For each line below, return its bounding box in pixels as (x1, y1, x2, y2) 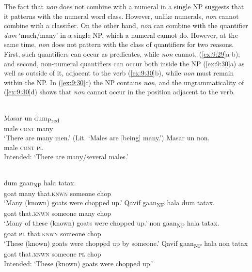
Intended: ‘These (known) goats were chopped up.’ (4, 258, 153, 268)
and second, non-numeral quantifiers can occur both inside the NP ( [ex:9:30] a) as (4, 58, 245, 68)
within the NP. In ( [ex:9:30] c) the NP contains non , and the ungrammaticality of (4, 77, 244, 87)
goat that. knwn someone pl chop (4, 248, 101, 258)
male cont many (4, 123, 53, 133)
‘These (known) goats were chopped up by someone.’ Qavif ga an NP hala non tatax (4, 238, 248, 249)
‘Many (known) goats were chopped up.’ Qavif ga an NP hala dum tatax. (4, 197, 215, 209)
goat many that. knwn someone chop (4, 188, 111, 198)
